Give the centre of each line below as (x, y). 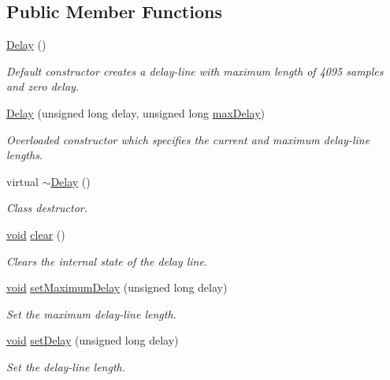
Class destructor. (47, 208)
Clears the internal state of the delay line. (107, 261)
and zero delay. (43, 86)
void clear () (36, 234)
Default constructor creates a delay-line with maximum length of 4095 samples (195, 71)
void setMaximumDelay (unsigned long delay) (117, 287)
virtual (22, 181)
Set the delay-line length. (66, 366)
